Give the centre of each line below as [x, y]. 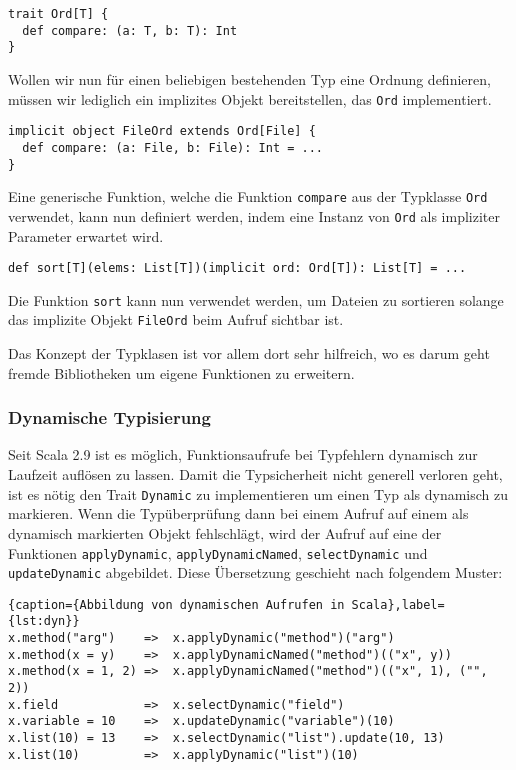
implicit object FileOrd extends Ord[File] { [162, 131]
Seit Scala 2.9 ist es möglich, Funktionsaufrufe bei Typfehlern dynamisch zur [243, 454]
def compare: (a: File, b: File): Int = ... [172, 147]
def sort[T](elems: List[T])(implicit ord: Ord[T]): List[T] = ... [237, 268]
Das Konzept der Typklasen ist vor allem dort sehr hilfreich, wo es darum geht [249, 353]
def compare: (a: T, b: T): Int [130, 30]
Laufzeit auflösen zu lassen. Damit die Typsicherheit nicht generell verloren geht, [255, 474]
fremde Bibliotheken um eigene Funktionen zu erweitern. [181, 372]
